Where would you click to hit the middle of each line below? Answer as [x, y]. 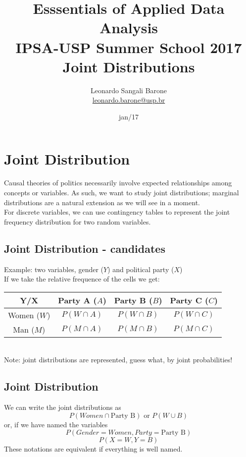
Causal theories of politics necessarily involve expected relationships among [118, 183]
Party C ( [189, 300]
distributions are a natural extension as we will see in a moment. [102, 202]
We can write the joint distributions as [63, 407]
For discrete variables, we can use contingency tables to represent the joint [117, 212]
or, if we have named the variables [56, 424]
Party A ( [77, 300]
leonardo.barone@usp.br [129, 100]
